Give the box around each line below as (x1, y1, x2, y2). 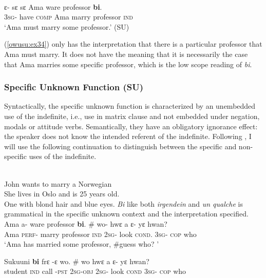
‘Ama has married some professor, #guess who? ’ (4, 239, 159, 249)
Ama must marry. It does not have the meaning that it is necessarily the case (4, 48, 248, 59)
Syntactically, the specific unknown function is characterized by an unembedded (4, 101, 256, 111)
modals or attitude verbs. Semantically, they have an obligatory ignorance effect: (4, 121, 258, 131)
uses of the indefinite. (29, 151, 97, 162)
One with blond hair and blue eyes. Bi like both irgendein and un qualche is (4, 198, 243, 209)
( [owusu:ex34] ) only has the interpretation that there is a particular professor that (4, 38, 262, 49)
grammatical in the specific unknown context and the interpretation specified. (4, 208, 249, 219)
